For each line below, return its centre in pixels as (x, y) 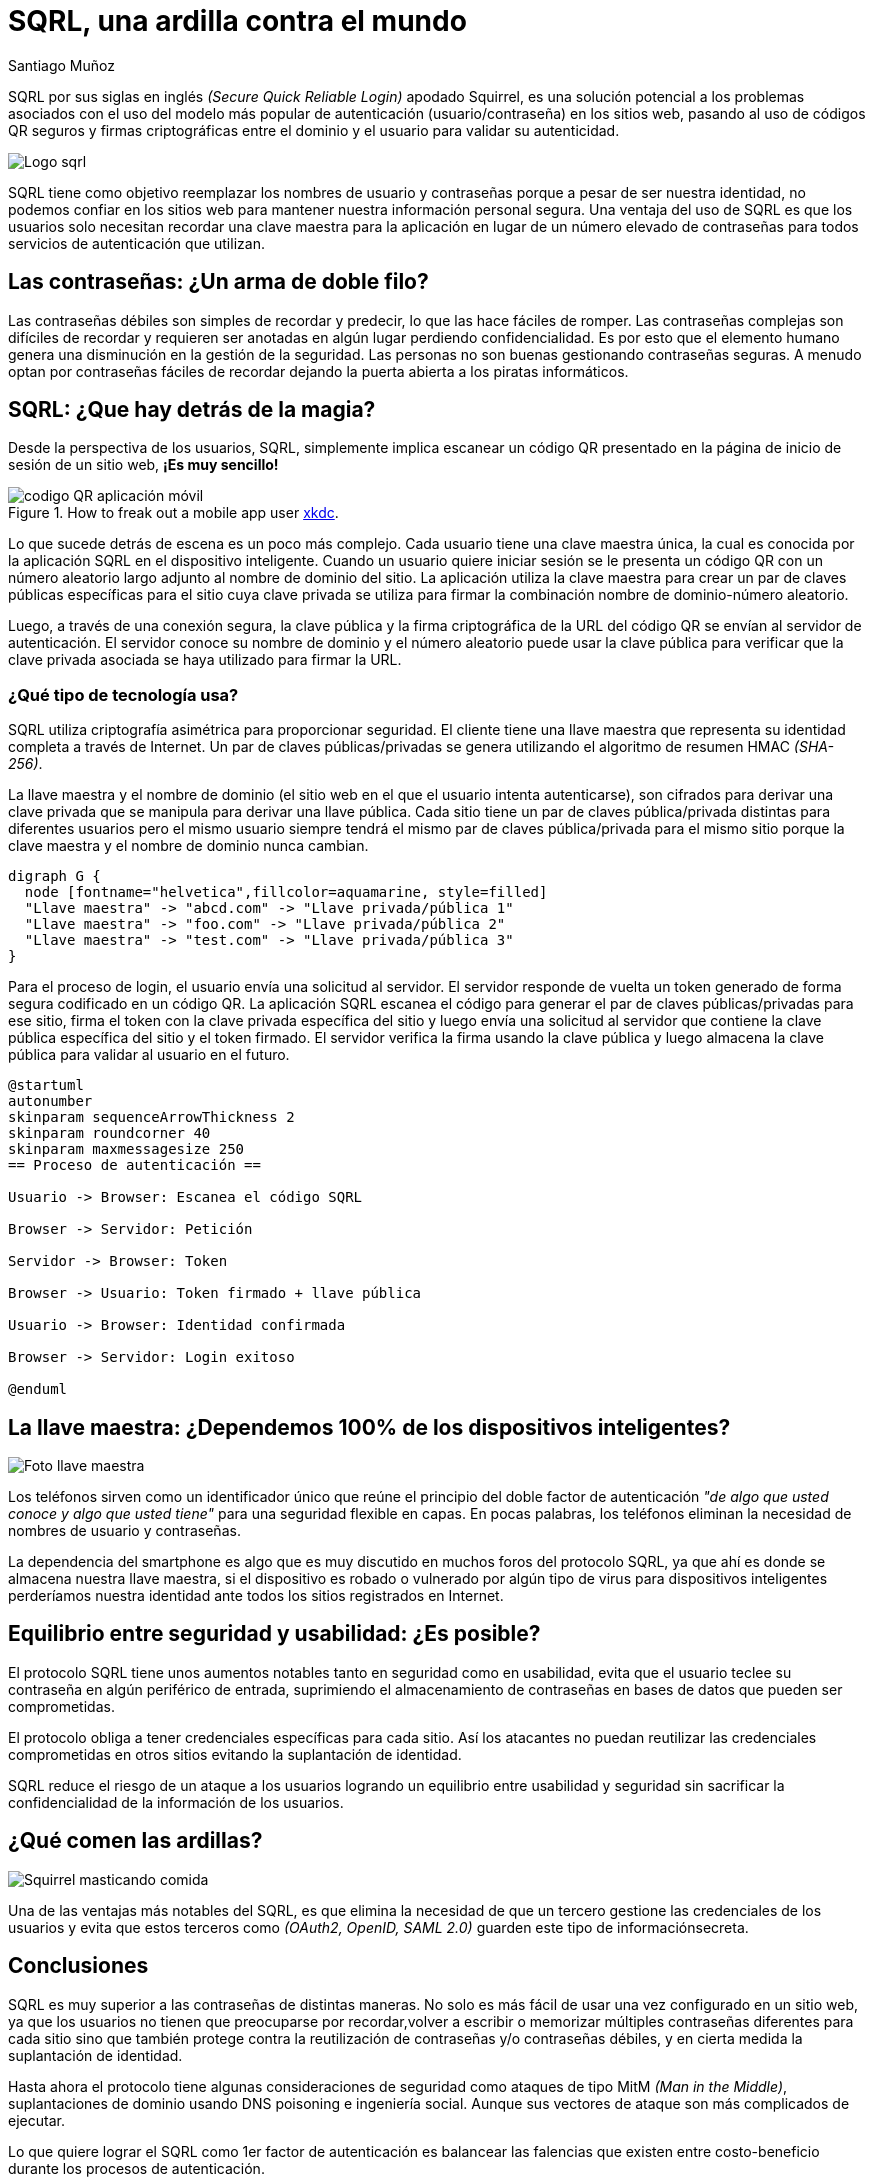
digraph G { (54, 876)
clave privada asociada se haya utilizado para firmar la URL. (205, 660)
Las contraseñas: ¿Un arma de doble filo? (218, 282)
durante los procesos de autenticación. (136, 2168)
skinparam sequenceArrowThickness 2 (151, 1117)
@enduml (38, 1389)
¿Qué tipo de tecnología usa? (123, 694)
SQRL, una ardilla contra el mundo (237, 21)
